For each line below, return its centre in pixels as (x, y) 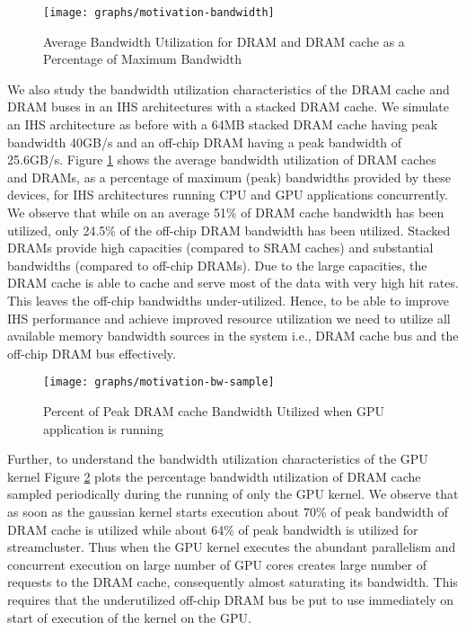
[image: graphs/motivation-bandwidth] (159, 13)
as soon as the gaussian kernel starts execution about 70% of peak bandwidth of (228, 511)
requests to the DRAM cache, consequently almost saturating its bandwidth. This (233, 582)
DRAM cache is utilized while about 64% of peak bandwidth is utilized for (213, 529)
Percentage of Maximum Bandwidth (142, 59)
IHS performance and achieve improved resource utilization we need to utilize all (229, 318)
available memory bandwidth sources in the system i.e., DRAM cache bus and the (233, 336)
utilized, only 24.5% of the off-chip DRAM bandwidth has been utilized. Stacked (229, 230)
